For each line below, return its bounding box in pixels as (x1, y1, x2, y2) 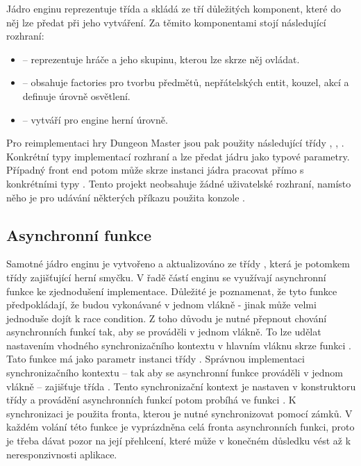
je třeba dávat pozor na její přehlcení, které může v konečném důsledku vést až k (6, 433, 351, 448)
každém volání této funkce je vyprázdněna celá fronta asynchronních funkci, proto (6, 419, 355, 434)
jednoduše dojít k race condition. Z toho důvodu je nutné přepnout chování (6, 310, 327, 325)
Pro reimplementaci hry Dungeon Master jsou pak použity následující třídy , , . (6, 135, 344, 150)
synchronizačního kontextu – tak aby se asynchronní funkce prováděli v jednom (6, 365, 343, 380)
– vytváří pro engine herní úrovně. (22, 112, 168, 126)
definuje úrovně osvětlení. (22, 88, 131, 103)
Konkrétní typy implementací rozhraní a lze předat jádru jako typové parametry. (6, 149, 350, 163)
